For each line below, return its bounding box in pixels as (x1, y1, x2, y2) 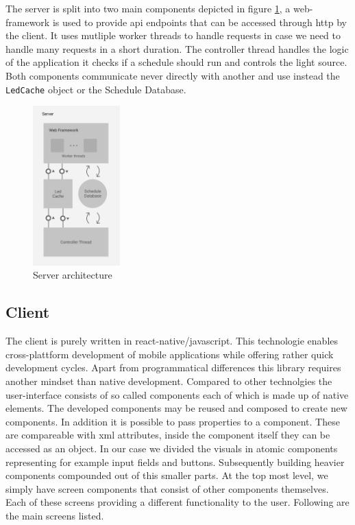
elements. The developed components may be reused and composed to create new (5, 401, 347, 415)
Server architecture (33, 268, 112, 282)
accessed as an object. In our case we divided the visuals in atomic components (5, 441, 338, 455)
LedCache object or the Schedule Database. (5, 82, 186, 96)
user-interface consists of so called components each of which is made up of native (5, 387, 349, 401)
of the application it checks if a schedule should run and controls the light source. (5, 55, 347, 69)
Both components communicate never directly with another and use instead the (5, 68, 340, 82)
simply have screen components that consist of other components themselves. (5, 481, 329, 495)
